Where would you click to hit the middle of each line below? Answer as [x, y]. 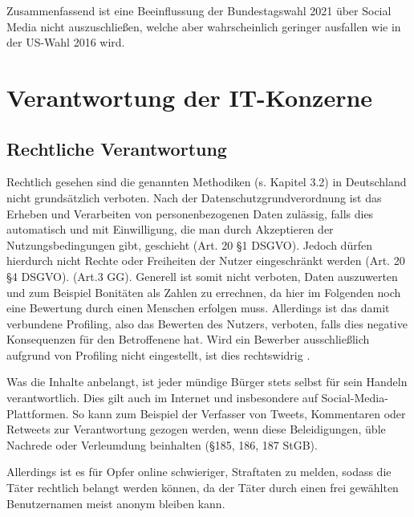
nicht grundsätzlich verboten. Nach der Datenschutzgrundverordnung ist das [194, 197]
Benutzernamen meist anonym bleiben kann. [116, 503]
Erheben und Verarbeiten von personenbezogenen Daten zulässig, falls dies [190, 213]
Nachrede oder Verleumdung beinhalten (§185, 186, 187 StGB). [162, 444]
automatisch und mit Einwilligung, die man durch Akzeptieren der [170, 229]
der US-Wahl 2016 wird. [66, 42]
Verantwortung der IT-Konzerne [190, 97]
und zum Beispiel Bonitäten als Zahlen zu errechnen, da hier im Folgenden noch [204, 292]
